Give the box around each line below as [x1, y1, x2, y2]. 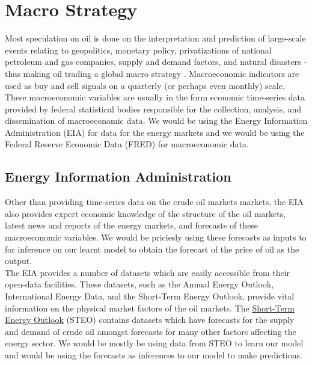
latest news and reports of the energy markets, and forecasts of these [5, 219, 258, 232]
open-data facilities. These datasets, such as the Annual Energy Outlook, [5, 278, 274, 290]
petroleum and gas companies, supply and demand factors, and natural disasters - [5, 55, 307, 68]
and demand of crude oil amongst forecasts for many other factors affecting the [5, 325, 296, 337]
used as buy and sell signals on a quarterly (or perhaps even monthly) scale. [5, 79, 285, 91]
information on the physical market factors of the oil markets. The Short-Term [5, 301, 295, 314]
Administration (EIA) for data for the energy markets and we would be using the [5, 126, 305, 138]
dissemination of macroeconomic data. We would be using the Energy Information [5, 114, 308, 127]
